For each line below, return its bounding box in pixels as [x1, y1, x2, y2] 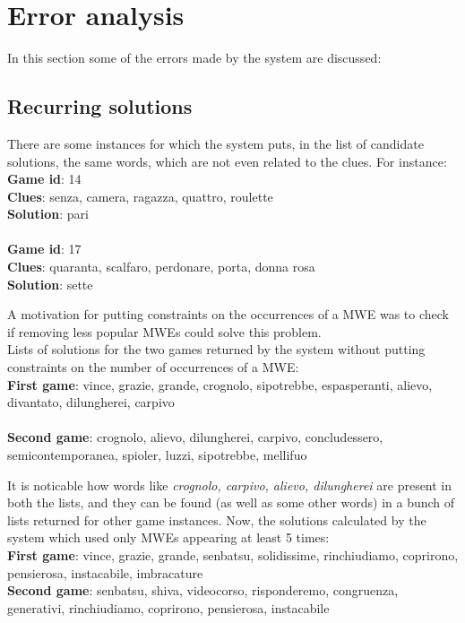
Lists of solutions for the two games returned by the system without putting [7, 340, 426, 359]
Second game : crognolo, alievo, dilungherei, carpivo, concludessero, [7, 428, 383, 446]
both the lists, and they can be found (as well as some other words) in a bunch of [7, 493, 455, 512]
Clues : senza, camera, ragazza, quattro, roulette [7, 186, 273, 205]
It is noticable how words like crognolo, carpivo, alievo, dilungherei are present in [7, 475, 452, 494]
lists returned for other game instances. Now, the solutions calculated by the [7, 510, 426, 529]
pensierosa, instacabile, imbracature [7, 563, 203, 582]
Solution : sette [7, 274, 93, 293]
